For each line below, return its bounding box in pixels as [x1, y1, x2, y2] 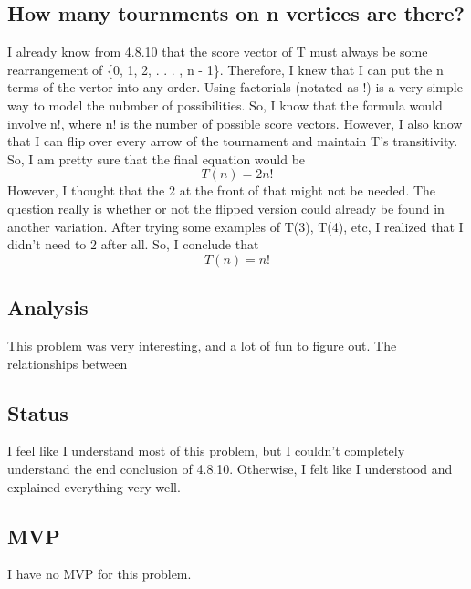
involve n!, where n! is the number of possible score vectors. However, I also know [7, 113, 463, 132]
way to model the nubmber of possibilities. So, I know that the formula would [7, 95, 443, 114]
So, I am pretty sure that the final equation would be [7, 149, 306, 168]
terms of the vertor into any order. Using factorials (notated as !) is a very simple [7, 78, 463, 97]
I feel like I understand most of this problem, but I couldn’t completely [7, 441, 405, 460]
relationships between [7, 353, 128, 373]
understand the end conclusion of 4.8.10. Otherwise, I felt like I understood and [7, 458, 453, 478]
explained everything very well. [7, 477, 181, 496]
